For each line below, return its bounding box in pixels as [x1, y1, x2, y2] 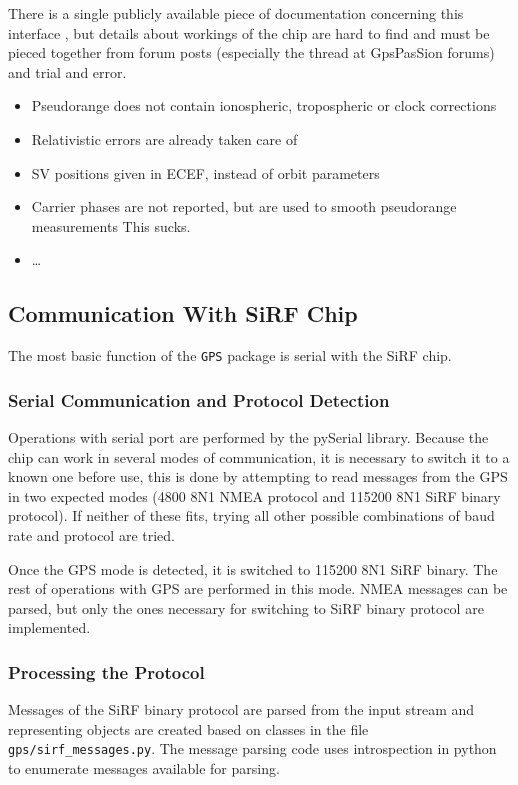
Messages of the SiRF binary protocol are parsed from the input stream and [8, 699, 475, 720]
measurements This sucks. [31, 215, 191, 236]
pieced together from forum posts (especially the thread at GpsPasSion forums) [8, 42, 495, 63]
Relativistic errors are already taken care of [31, 128, 298, 149]
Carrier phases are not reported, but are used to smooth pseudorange [31, 196, 457, 217]
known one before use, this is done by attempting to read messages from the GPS [8, 466, 508, 487]
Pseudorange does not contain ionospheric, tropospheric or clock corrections [31, 95, 497, 116]
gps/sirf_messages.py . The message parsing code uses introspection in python [8, 738, 497, 759]
